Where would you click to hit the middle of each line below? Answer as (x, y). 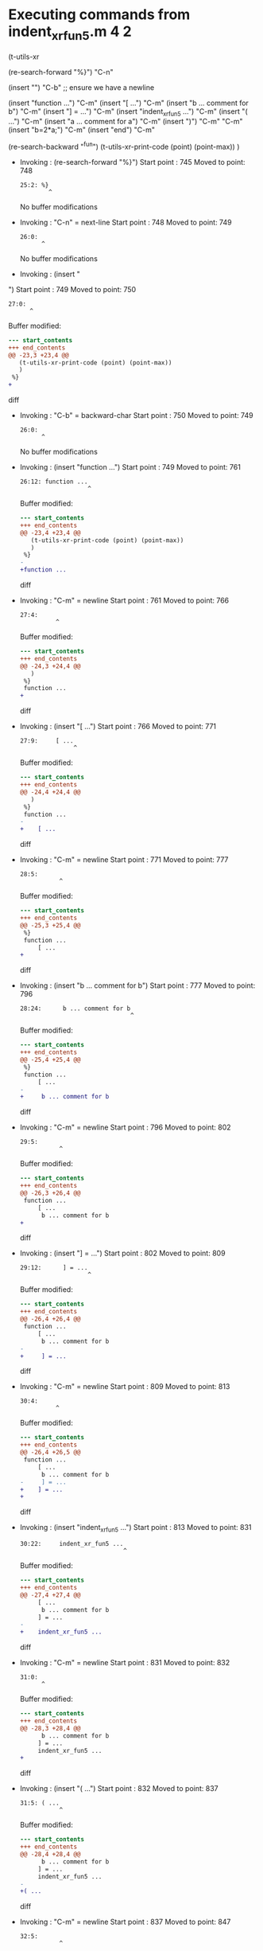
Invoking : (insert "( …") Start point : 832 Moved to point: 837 (119, 1789)
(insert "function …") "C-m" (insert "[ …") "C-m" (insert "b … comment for (128, 103)
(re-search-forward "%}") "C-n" (61, 72)
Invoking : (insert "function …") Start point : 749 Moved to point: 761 (130, 467)
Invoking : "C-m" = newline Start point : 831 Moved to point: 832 (125, 1663)
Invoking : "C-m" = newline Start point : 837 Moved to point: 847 (125, 1922)
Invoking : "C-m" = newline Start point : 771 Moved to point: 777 (124, 860)
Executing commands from (99, 15)
